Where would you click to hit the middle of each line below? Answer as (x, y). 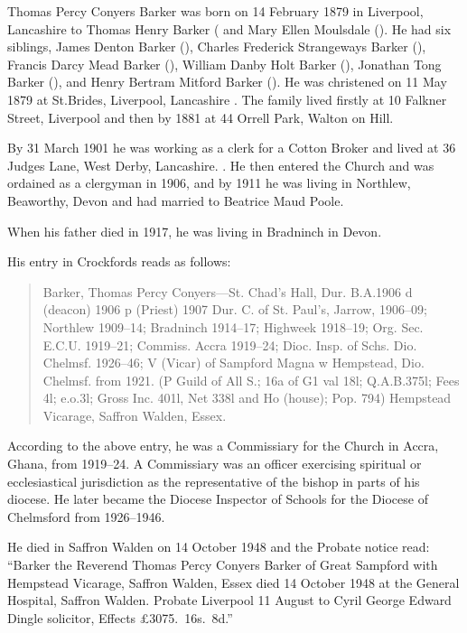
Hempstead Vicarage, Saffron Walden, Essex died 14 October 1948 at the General (233, 582)
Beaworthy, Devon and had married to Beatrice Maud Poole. (176, 200)
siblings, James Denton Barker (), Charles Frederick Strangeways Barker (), (217, 47)
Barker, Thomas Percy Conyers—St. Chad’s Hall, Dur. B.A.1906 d (228, 291)
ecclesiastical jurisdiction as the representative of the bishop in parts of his (214, 481)
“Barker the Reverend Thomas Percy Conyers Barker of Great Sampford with (223, 565)
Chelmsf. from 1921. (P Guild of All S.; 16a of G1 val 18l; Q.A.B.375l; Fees (251, 380)
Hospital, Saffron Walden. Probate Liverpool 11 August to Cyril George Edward (229, 600)
